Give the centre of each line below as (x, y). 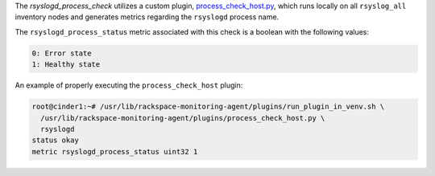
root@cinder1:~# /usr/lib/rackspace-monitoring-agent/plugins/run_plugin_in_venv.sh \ (208, 107)
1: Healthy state (66, 65)
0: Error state (62, 53)
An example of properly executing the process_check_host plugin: (129, 85)
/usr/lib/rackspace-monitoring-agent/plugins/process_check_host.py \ (183, 118)
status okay (56, 140)
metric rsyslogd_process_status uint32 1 (115, 151)
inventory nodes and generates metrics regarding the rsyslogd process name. (147, 17)
